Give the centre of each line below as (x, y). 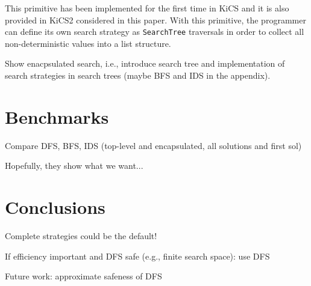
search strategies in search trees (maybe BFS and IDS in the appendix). (138, 75)
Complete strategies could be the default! (81, 236)
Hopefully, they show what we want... (74, 166)
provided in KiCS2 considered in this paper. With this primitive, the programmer (155, 20)
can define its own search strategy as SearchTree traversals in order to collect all (155, 32)
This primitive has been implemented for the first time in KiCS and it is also (147, 8)
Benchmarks (57, 116)
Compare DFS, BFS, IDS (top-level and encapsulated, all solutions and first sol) (153, 145)
